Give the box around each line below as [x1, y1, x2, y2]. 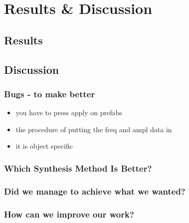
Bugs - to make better [4, 87, 95, 100]
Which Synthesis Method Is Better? [4, 162, 152, 174]
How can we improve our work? [4, 208, 134, 220]
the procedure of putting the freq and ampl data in [15, 124, 172, 134]
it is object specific [15, 141, 73, 151]
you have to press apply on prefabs [15, 107, 122, 118]
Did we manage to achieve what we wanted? [4, 185, 186, 197]
